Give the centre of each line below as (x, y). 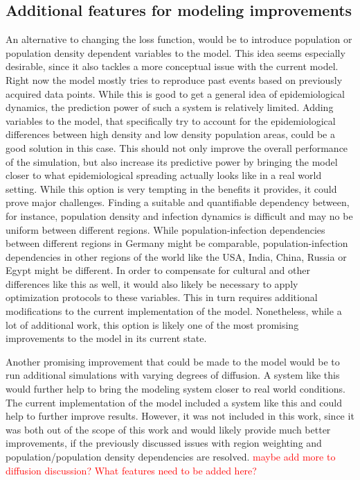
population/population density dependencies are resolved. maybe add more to (171, 457)
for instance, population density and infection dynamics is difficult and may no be (179, 215)
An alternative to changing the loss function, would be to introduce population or (179, 39)
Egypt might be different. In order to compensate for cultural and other (158, 270)
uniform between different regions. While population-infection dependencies (165, 229)
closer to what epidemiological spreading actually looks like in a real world (164, 175)
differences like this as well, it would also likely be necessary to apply (152, 283)
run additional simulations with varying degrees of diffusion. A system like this (173, 375)
